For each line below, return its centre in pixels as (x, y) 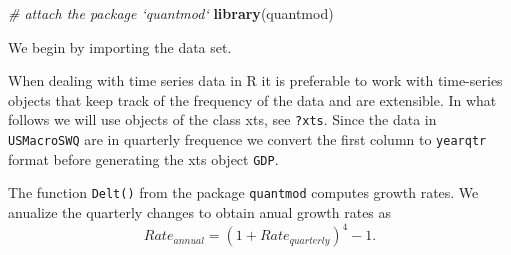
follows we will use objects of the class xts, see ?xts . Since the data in (222, 119)
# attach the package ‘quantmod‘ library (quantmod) (171, 13)
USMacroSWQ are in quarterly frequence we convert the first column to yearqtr (247, 139)
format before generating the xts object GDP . (143, 158)
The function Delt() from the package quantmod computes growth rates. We (243, 192)
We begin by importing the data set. (120, 46)
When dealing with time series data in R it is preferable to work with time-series (255, 80)
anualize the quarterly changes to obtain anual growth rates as (200, 212)
